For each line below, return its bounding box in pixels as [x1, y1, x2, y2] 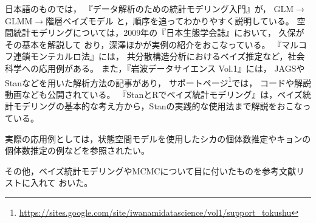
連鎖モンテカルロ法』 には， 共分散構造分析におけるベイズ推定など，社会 [13, 50, 305, 63]
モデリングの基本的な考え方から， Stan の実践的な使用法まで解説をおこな [13, 100, 303, 112]
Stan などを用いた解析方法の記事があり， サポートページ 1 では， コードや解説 [5, 74, 311, 89]
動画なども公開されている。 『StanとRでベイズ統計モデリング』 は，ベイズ [5, 87, 303, 100]
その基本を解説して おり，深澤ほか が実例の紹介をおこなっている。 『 [5, 38, 282, 50]
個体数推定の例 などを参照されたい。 [5, 144, 149, 157]
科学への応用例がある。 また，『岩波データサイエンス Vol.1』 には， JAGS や [5, 61, 305, 74]
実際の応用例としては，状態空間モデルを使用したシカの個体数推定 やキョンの [5, 132, 311, 145]
